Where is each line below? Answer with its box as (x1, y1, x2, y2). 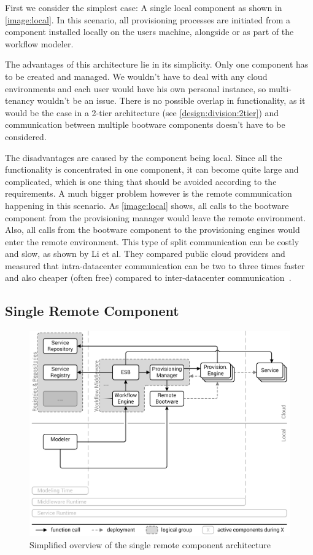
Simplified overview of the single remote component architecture (29, 538, 271, 551)
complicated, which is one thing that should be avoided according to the (5, 175, 277, 187)
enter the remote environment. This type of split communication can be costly (5, 235, 299, 248)
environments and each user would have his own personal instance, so (5, 82, 266, 95)
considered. (5, 130, 47, 143)
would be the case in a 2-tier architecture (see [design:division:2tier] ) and (5, 106, 279, 119)
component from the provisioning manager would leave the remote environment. (5, 211, 306, 224)
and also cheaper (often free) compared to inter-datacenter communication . (5, 271, 292, 284)
